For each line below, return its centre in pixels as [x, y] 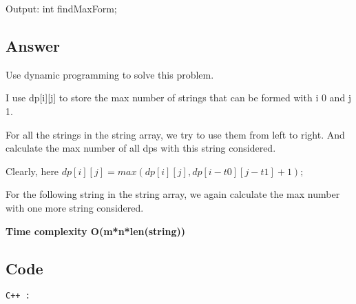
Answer [33, 45]
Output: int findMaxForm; [61, 8]
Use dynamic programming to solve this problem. [110, 74]
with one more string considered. [75, 207]
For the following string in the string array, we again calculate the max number [173, 194]
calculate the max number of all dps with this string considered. [141, 148]
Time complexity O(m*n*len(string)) [95, 231]
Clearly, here [32, 171]
